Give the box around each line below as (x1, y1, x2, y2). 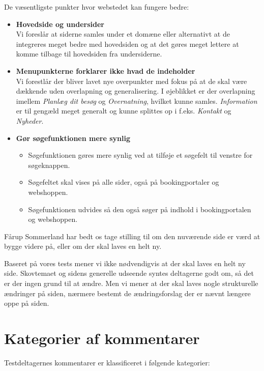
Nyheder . (16, 115, 44, 126)
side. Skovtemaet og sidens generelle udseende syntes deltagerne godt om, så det (4, 268, 254, 278)
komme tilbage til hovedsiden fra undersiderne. (16, 48, 162, 59)
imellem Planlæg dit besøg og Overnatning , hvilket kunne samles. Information (16, 95, 257, 106)
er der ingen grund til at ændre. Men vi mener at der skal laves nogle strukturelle (4, 278, 258, 289)
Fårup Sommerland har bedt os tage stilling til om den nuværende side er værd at (4, 231, 260, 241)
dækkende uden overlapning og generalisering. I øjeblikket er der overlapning (16, 85, 255, 96)
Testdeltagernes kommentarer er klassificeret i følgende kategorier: (4, 357, 210, 367)
